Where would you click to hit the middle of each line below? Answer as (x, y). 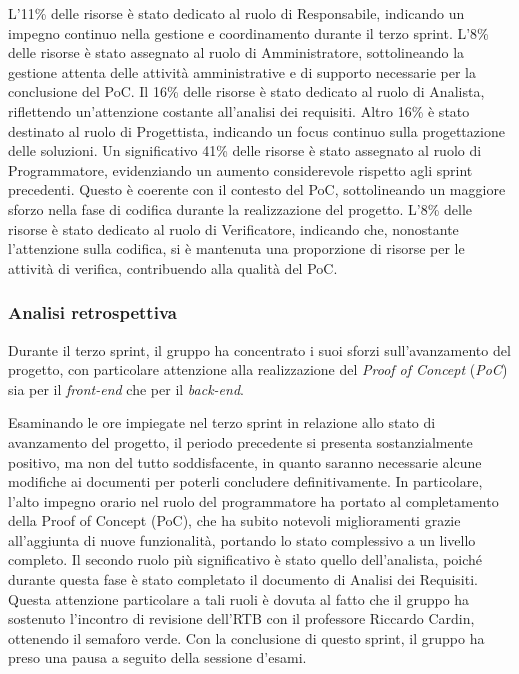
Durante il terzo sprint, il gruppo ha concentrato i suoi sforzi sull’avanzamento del (259, 349)
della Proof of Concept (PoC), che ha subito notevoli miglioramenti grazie (234, 520)
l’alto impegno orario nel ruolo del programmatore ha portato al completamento (253, 500)
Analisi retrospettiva (92, 312)
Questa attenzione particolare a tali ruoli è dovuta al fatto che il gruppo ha (239, 598)
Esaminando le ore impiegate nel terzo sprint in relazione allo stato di (222, 422)
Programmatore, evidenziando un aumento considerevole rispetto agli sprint (240, 169)
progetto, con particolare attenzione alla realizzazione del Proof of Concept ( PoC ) (258, 369)
